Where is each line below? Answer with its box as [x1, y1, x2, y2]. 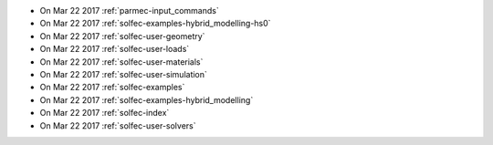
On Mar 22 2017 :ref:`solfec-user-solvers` [39, 119, 196, 131]
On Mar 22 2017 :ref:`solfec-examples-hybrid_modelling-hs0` [39, 18, 271, 29]
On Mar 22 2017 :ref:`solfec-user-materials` [39, 56, 204, 67]
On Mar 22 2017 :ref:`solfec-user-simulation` [39, 68, 207, 79]
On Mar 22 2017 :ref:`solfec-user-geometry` [39, 30, 205, 41]
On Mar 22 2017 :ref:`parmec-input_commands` [39, 5, 219, 16]
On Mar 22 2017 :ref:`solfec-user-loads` [39, 44, 190, 55]
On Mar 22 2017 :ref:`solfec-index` [39, 108, 170, 119]
